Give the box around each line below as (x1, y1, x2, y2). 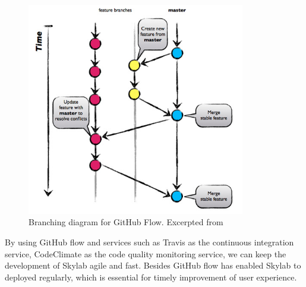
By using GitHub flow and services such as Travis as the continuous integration (5, 235, 294, 248)
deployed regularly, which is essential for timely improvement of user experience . (5, 270, 297, 283)
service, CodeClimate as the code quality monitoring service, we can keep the (5, 247, 286, 260)
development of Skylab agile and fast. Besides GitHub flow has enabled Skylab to (5, 259, 301, 272)
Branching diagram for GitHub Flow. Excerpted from (29, 216, 223, 228)
